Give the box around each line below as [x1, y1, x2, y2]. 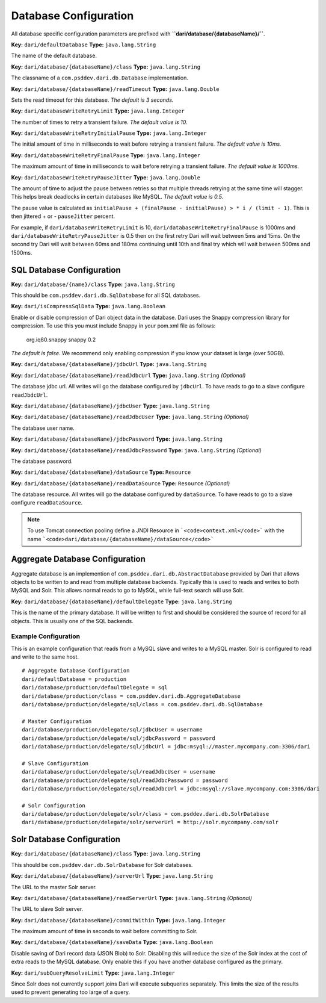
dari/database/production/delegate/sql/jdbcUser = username [22, 726, 203, 733]
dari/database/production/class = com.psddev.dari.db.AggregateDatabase [22, 692, 241, 700]
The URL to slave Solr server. [11, 905, 84, 913]
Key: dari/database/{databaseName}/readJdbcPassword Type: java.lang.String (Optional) [11, 446, 262, 454]
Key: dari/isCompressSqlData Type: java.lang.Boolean [11, 303, 166, 310]
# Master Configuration [22, 718, 92, 725]
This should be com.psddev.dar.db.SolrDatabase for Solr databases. [11, 861, 193, 868]
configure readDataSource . [11, 499, 83, 506]
